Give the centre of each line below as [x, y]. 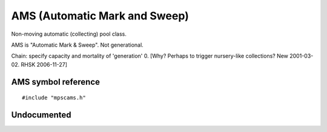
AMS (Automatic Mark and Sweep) [100, 16]
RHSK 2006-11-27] [44, 64]
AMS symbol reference [55, 82]
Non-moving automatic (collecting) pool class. [69, 34]
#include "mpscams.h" [54, 98]
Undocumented [41, 115]
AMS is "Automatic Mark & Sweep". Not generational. [77, 45]
